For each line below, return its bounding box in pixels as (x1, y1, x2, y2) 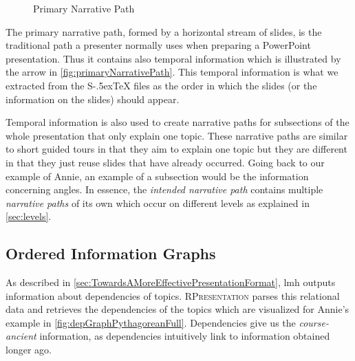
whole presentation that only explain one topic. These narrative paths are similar (6, 128, 348, 142)
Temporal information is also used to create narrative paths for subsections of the (6, 115, 349, 129)
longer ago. (6, 342, 52, 357)
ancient (6, 329, 36, 343)
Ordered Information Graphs (6, 243, 216, 264)
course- (299, 315, 329, 329)
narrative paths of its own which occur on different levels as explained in (6, 195, 310, 210)
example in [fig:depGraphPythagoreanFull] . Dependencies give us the (6, 315, 296, 329)
